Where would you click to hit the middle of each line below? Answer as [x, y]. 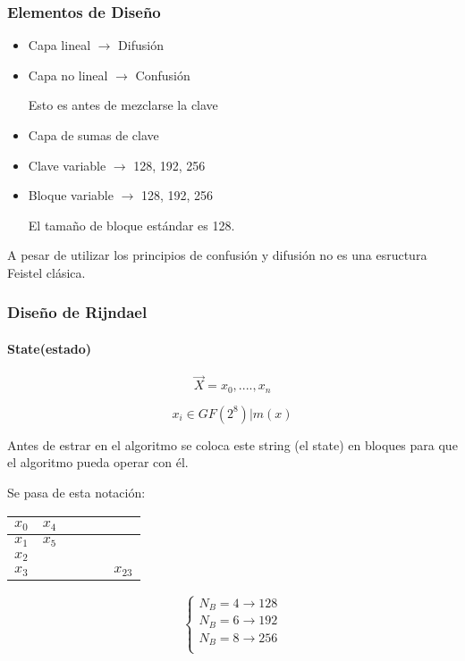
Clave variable [67, 165]
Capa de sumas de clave [93, 135]
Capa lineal [59, 45]
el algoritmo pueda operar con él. [98, 462]
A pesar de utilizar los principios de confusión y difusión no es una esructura [217, 255]
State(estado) [49, 348]
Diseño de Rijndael [77, 312]
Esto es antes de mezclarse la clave [123, 105]
